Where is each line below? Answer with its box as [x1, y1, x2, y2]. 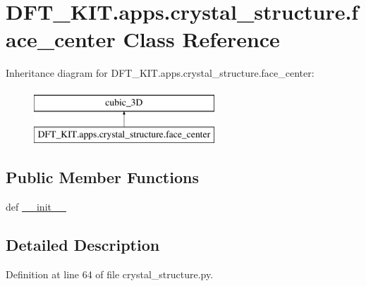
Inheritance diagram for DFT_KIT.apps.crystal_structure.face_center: [6, 66, 315, 80]
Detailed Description [6, 234, 160, 256]
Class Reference [123, 25, 280, 54]
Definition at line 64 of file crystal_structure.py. [6, 267, 214, 282]
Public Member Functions [6, 166, 199, 188]
